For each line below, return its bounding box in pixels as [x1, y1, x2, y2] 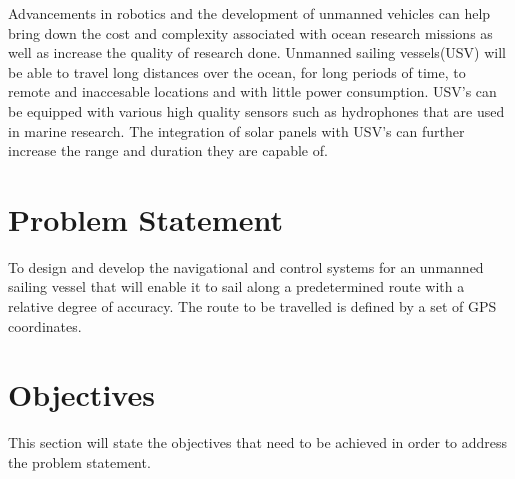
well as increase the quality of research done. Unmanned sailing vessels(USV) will [8, 42, 507, 63]
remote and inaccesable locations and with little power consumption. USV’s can [8, 81, 497, 102]
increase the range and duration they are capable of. [8, 140, 328, 161]
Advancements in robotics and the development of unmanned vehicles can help [8, 3, 491, 23]
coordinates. [8, 315, 82, 336]
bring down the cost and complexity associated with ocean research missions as [8, 22, 493, 43]
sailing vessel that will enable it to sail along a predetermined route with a [8, 276, 465, 297]
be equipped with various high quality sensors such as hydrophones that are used [8, 100, 505, 121]
